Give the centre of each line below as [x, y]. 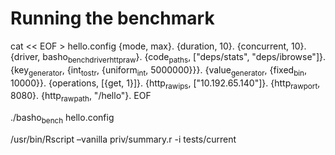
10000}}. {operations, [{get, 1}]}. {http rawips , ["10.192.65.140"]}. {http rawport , [165, 84]
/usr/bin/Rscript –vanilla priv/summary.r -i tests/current [123, 139]
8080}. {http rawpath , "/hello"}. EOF [81, 97]
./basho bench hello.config [62, 119]
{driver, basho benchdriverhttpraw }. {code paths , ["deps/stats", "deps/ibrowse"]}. [168, 57]
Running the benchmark [112, 18]
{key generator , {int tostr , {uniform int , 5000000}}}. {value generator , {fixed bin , [159, 70]
